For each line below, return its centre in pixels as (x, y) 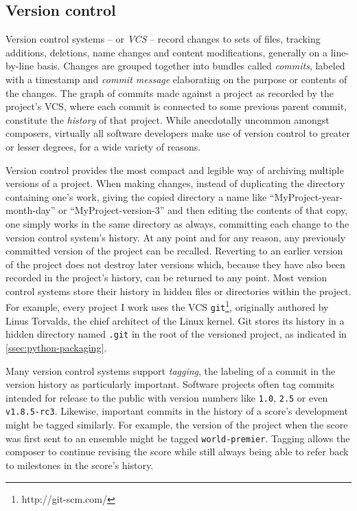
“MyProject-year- (306, 196)
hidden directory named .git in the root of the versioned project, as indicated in (176, 334)
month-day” (31, 210)
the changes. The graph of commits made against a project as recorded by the (170, 93)
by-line (20, 66)
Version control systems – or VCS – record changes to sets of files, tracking (163, 39)
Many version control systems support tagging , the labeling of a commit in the (171, 370)
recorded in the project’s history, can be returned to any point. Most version (166, 278)
